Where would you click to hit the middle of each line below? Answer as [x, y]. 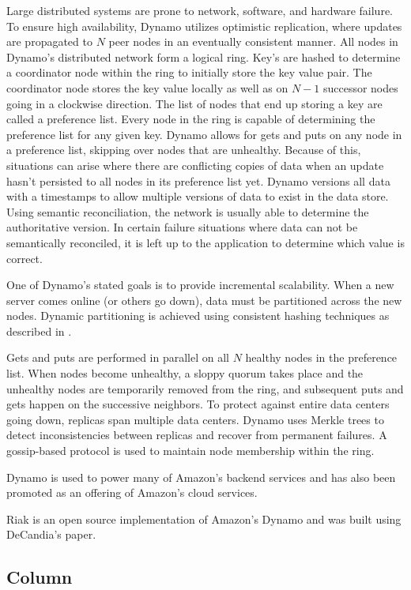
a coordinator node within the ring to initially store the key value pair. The [189, 72]
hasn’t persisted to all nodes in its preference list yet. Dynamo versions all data [198, 180]
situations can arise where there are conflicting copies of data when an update [195, 165]
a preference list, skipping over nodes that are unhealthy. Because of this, [184, 150]
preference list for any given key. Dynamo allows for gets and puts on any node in [204, 134]
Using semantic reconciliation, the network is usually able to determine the [188, 211]
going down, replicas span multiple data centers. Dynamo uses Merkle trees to [195, 419]
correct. [25, 258]
